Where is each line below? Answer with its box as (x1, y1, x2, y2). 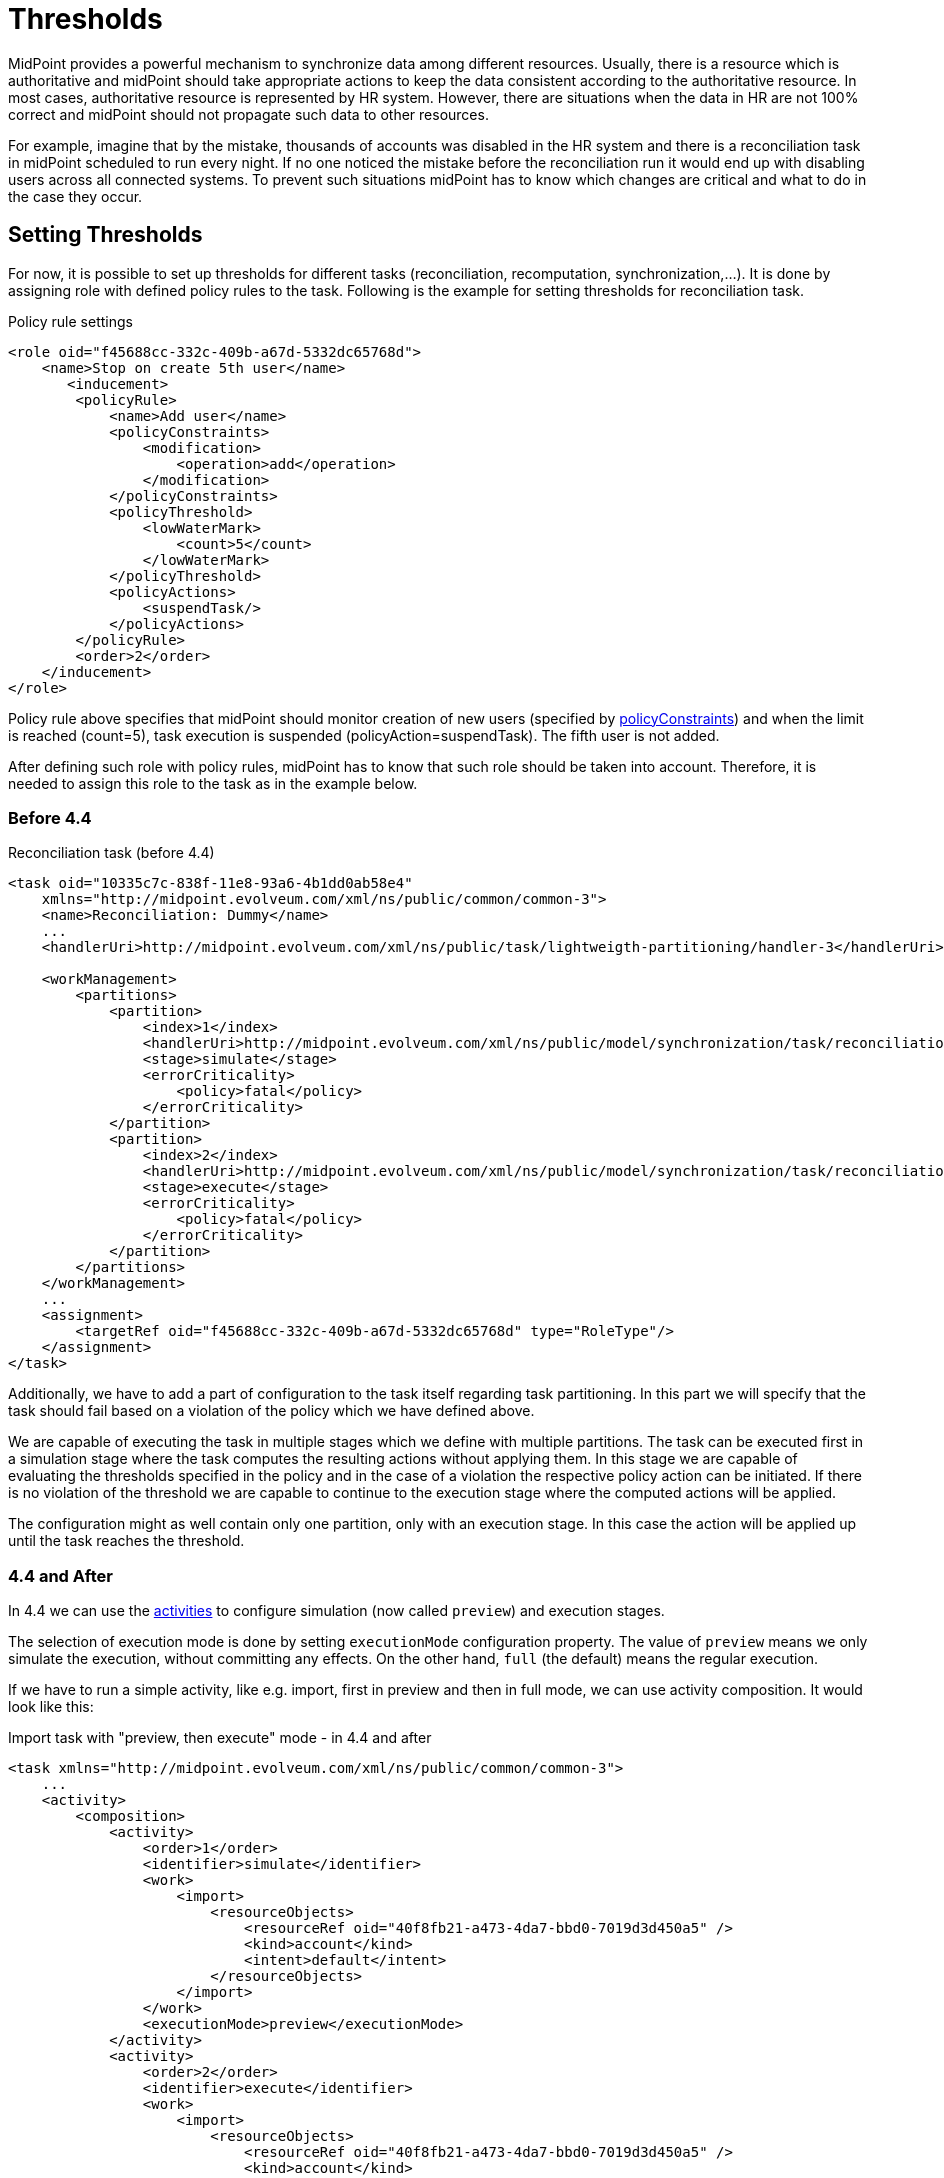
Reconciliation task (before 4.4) (8, 844, 215, 862)
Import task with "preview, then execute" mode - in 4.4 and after (8, 1729, 432, 1747)
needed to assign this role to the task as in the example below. (8, 774, 418, 792)
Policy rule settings (8, 312, 133, 330)
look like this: (8, 1698, 94, 1716)
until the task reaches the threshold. (8, 1532, 245, 1550)
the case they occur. (8, 187, 143, 205)
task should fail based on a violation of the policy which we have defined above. (8, 1402, 535, 1420)
